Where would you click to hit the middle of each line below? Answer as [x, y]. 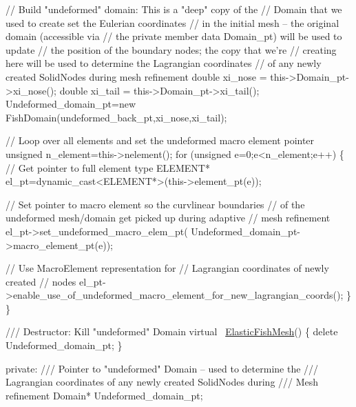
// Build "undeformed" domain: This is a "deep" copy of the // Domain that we [174, 9]
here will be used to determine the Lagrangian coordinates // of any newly [164, 63]
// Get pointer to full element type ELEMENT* [108, 167]
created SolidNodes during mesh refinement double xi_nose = [136, 76]
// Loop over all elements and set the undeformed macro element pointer [160, 140]
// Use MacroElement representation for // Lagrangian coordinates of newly [167, 268]
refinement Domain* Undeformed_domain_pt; [104, 395]
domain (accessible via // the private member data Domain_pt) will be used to [174, 36]
